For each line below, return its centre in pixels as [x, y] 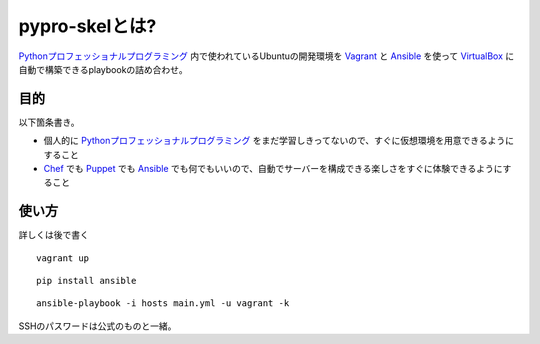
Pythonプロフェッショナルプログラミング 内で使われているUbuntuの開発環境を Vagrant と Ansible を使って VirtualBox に [266, 56]
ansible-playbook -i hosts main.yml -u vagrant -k [163, 303]
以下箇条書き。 [49, 122]
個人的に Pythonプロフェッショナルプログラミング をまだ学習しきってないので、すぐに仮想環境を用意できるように [279, 141]
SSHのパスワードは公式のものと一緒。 [97, 326]
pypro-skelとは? [87, 26]
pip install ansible [86, 281]
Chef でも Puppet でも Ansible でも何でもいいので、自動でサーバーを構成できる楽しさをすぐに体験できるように [273, 169]
